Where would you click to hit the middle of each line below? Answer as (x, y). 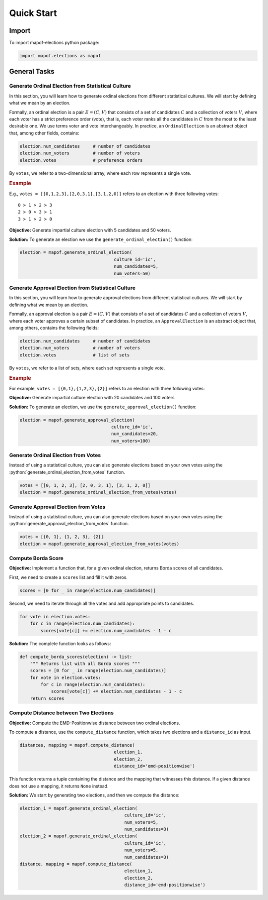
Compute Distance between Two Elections (62, 713)
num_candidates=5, (136, 267)
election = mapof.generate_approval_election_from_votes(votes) (100, 544)
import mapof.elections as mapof (60, 56)
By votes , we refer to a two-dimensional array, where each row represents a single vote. (100, 173)
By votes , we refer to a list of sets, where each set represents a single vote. (87, 368)
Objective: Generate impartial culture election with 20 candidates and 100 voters (92, 398)
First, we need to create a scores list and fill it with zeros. (68, 577)
